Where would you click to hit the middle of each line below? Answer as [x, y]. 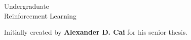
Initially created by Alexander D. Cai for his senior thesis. [96, 32]
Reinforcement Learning [40, 15]
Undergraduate [27, 6]
